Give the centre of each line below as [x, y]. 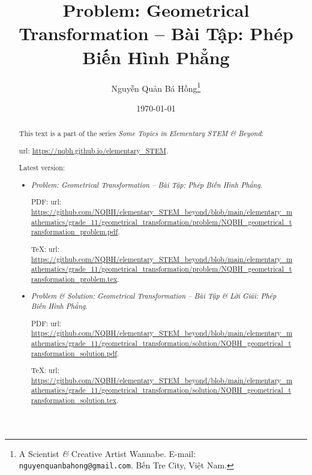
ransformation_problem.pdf [75, 232]
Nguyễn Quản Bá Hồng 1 [156, 87]
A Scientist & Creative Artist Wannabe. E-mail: [107, 453]
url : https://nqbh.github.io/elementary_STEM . [94, 150]
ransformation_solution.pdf [74, 353]
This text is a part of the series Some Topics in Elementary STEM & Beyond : [141, 133]
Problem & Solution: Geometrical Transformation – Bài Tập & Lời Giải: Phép [154, 296]
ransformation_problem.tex [74, 279]
